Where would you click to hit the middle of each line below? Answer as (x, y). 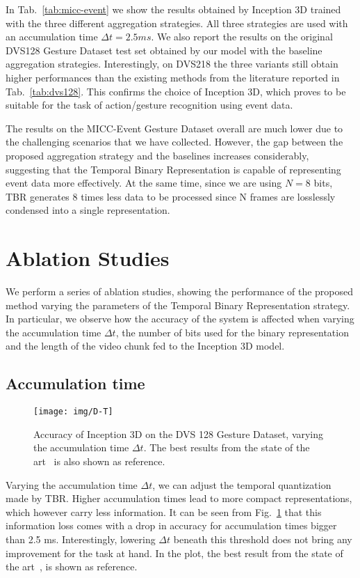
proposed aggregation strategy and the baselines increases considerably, (157, 155)
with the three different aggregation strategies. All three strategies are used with (177, 23)
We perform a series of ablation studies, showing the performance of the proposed (180, 291)
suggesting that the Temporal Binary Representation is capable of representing (173, 169)
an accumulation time (52, 37)
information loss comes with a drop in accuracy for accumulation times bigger (171, 525)
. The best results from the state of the (227, 447)
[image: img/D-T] (73, 412)
